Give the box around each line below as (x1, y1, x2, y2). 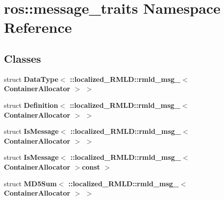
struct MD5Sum (4, 178, 57, 188)
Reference (4, 17, 72, 37)
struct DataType (4, 74, 58, 84)
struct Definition (4, 100, 58, 110)
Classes (4, 50, 41, 66)
